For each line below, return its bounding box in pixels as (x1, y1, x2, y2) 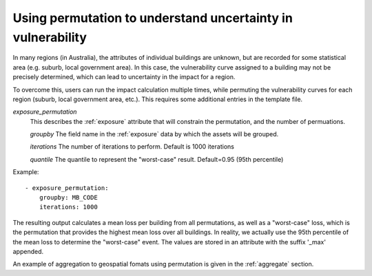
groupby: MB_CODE (39, 193, 98, 202)
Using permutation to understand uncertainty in (12, 10, 293, 25)
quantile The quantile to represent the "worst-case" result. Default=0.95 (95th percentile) (30, 155, 284, 163)
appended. (12, 247, 44, 255)
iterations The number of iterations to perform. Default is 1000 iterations (30, 142, 234, 151)
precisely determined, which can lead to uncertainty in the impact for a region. (12, 73, 236, 81)
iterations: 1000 (39, 203, 98, 211)
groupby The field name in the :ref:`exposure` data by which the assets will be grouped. (30, 130, 279, 138)
